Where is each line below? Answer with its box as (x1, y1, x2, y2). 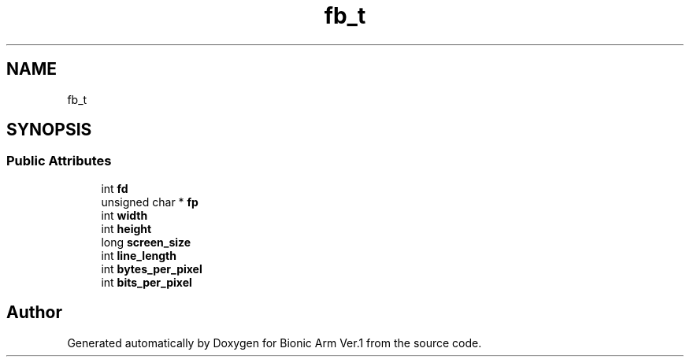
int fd (101, 181, 128, 195)
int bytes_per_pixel (101, 261, 202, 276)
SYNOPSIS (6, 120, 92, 140)
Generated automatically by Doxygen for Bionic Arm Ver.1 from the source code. (67, 335, 482, 350)
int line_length (101, 248, 176, 262)
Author (6, 302, 62, 323)
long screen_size (101, 235, 191, 249)
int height (101, 221, 152, 235)
